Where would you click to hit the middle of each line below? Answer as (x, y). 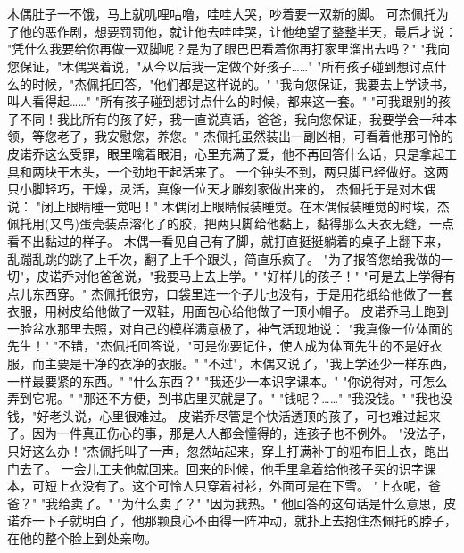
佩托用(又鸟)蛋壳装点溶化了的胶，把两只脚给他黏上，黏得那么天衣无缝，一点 (231, 223)
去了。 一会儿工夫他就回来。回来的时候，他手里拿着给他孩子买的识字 (221, 468)
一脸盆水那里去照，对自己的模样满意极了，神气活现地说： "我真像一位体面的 (230, 328)
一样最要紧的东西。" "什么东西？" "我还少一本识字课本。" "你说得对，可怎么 (228, 380)
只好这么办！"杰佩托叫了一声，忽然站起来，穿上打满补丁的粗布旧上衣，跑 (222, 451)
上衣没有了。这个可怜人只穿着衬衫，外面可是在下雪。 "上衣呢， (242, 486)
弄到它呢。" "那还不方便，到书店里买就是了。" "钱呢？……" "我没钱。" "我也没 (230, 398)
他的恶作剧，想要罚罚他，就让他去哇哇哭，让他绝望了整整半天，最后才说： (238, 31)
